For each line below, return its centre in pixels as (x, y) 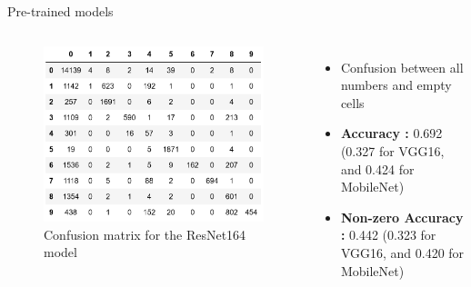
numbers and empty (396, 85)
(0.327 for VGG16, (392, 150)
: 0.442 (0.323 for (388, 235)
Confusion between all (402, 67)
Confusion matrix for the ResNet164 (145, 234)
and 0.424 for (377, 168)
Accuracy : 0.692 (391, 133)
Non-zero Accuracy (402, 217)
